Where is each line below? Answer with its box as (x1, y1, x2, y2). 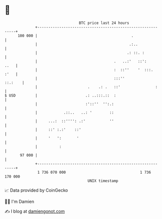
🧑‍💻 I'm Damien (4, 199, 35, 204)
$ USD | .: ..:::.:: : (4, 93, 117, 98)
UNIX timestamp (87, 178, 119, 183)
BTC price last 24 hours (79, 20, 130, 25)
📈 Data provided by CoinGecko (4, 187, 68, 193)
